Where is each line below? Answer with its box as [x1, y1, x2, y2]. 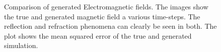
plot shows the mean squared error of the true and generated [4, 30, 192, 41]
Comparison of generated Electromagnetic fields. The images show [4, 1, 208, 11]
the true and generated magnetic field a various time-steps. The [4, 11, 200, 21]
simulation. [4, 40, 38, 51]
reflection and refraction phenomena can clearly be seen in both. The [4, 21, 217, 31]
